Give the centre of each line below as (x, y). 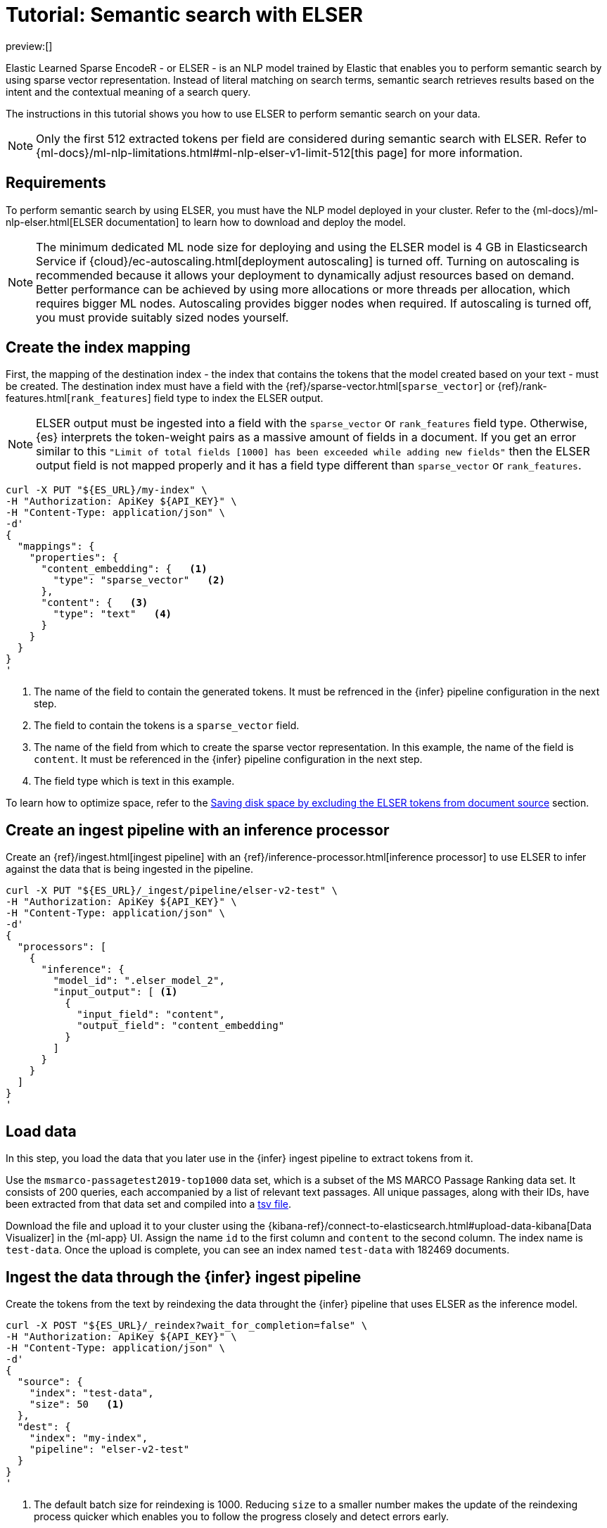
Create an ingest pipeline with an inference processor (198, 830)
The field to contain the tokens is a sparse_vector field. (167, 726)
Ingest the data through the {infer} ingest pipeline (184, 1277)
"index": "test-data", (91, 1393)
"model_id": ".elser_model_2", (139, 981)
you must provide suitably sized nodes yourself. (162, 317)
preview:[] (29, 46)
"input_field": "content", (151, 1015)
